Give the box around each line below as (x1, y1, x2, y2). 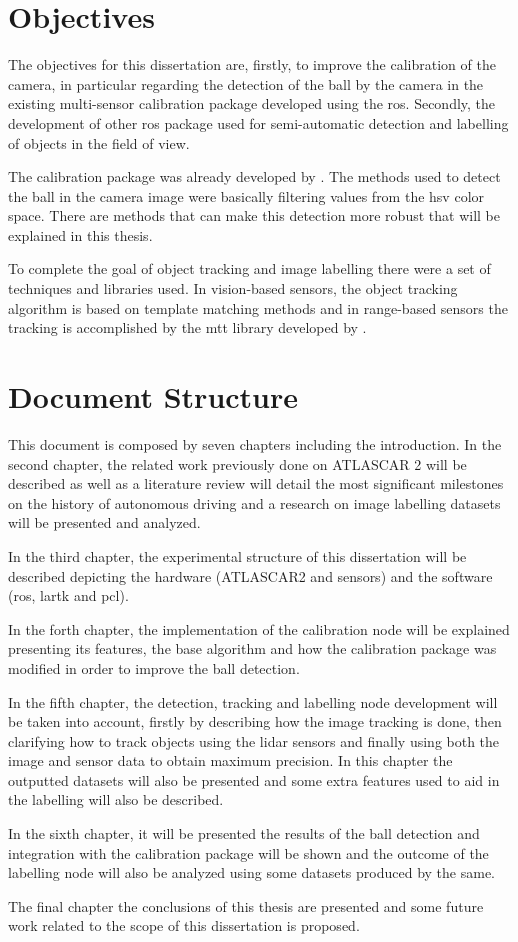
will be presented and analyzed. (8, 512, 201, 533)
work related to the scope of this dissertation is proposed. (8, 915, 360, 936)
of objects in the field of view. (8, 132, 190, 153)
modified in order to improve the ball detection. (8, 657, 300, 678)
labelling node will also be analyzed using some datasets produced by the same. (8, 862, 495, 883)
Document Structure (8, 376, 299, 417)
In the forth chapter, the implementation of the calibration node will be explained (8, 618, 510, 639)
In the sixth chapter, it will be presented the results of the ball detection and (8, 823, 480, 844)
